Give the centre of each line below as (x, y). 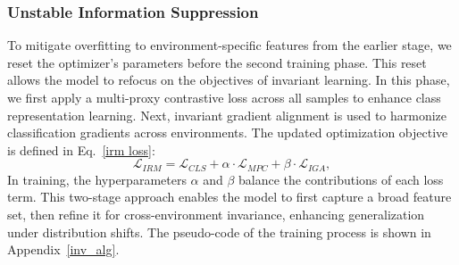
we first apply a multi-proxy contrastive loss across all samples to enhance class (224, 97)
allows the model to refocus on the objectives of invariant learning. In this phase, (229, 80)
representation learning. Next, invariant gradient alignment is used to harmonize (227, 115)
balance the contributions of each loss (341, 179)
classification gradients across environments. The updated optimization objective (228, 132)
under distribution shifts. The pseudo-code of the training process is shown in (219, 232)
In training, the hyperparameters (97, 179)
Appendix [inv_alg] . (63, 249)
